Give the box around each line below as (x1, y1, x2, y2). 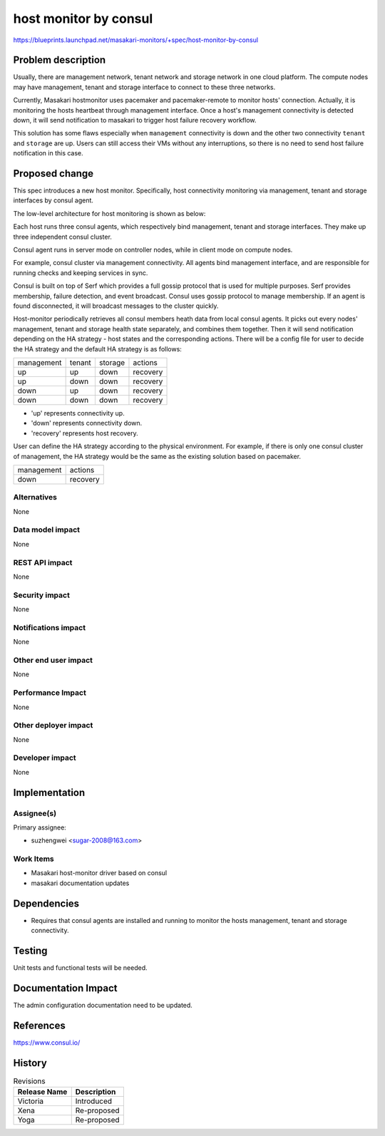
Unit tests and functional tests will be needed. (13, 964, 148, 972)
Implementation (13, 786, 86, 798)
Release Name (17, 1087, 68, 1097)
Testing (13, 944, 48, 956)
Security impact (13, 590, 71, 600)
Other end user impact (13, 655, 93, 665)
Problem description (13, 54, 106, 66)
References (13, 1019, 66, 1031)
